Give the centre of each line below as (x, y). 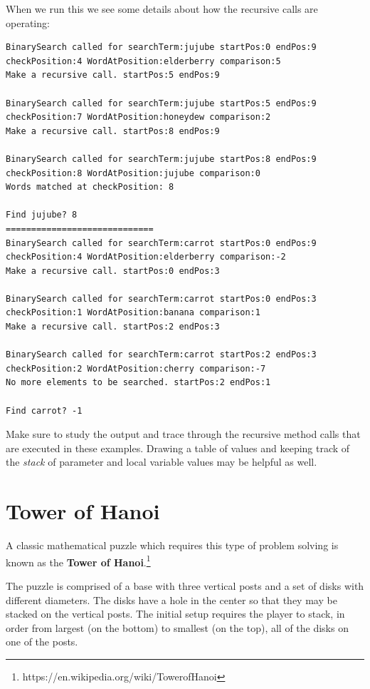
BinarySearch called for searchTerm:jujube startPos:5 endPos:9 (161, 103)
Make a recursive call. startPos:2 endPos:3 (113, 327)
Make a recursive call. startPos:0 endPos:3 (113, 271)
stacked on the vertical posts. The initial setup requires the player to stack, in (175, 614)
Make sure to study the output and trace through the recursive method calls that (183, 434)
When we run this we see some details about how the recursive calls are (162, 9)
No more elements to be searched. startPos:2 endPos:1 (138, 383)
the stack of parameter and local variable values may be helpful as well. (162, 462)
